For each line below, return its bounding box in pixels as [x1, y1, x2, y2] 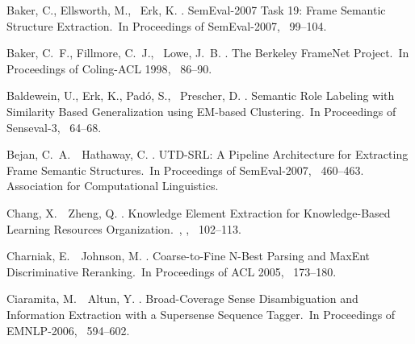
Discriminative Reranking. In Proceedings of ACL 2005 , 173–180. [6, 263, 337, 280]
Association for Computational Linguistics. [6, 177, 219, 194]
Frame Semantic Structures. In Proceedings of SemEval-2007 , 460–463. [6, 161, 364, 178]
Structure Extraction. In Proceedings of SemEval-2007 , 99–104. [6, 17, 327, 34]
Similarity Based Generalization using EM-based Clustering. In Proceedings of [6, 102, 396, 119]
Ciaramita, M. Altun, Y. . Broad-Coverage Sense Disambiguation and [6, 290, 358, 307]
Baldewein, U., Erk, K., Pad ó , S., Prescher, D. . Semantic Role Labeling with [6, 87, 395, 104]
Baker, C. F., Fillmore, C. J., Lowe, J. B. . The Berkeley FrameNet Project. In [6, 44, 409, 61]
